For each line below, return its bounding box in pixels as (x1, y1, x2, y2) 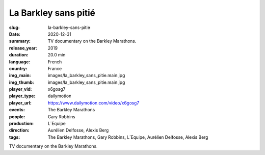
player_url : (9, 100, 32, 105)
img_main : (9, 73, 31, 78)
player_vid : (9, 86, 32, 92)
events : (9, 107, 25, 113)
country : (9, 65, 27, 71)
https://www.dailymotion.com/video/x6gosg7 (48, 100, 139, 105)
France (48, 65, 62, 71)
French (48, 59, 62, 65)
